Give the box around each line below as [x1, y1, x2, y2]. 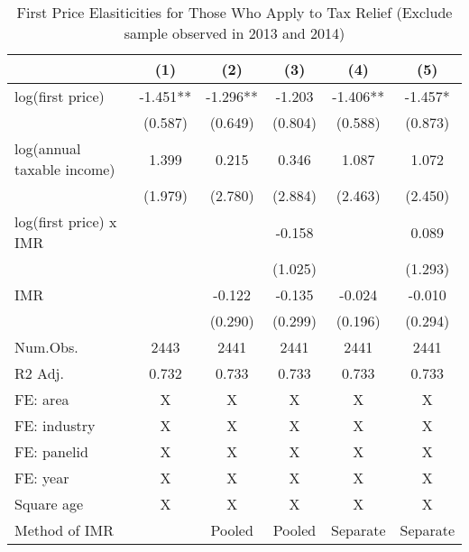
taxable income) [14, 159, 115, 179]
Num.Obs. [14, 336, 78, 357]
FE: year [14, 467, 69, 488]
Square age [14, 493, 84, 514]
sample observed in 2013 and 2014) [124, 23, 345, 43]
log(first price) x [14, 211, 117, 232]
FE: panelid [14, 441, 88, 462]
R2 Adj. [14, 363, 64, 383]
